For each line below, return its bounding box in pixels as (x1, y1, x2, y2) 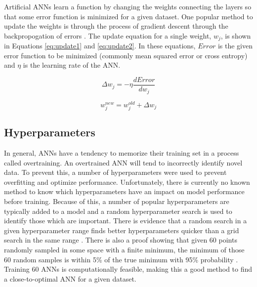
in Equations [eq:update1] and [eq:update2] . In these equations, (4, 41, 196, 51)
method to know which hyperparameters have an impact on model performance (4, 186, 245, 197)
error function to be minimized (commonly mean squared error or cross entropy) (4, 50, 248, 60)
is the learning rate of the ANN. (23, 60, 121, 70)
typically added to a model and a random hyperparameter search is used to (4, 205, 232, 216)
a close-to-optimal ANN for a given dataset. (4, 273, 136, 284)
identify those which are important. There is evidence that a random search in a (4, 215, 247, 226)
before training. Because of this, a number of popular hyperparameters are (4, 196, 229, 206)
